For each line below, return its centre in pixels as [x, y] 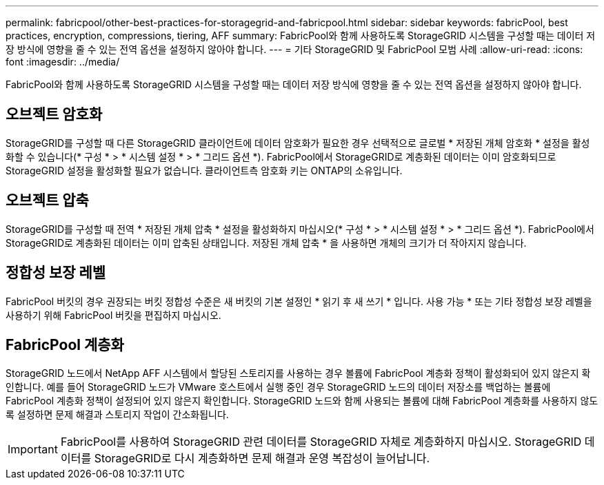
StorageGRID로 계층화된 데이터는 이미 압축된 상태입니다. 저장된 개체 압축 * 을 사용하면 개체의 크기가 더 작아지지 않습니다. [266, 242]
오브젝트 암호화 [54, 114]
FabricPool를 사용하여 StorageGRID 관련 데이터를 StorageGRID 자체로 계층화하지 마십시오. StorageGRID [321, 442]
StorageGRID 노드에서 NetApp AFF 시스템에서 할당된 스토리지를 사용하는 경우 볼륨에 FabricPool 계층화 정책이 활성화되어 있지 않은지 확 [298, 373]
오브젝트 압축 [47, 200]
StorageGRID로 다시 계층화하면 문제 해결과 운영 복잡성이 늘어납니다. [262, 458]
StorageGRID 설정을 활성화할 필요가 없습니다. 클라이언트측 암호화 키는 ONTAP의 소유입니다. [204, 170]
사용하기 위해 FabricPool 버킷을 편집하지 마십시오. [113, 315]
